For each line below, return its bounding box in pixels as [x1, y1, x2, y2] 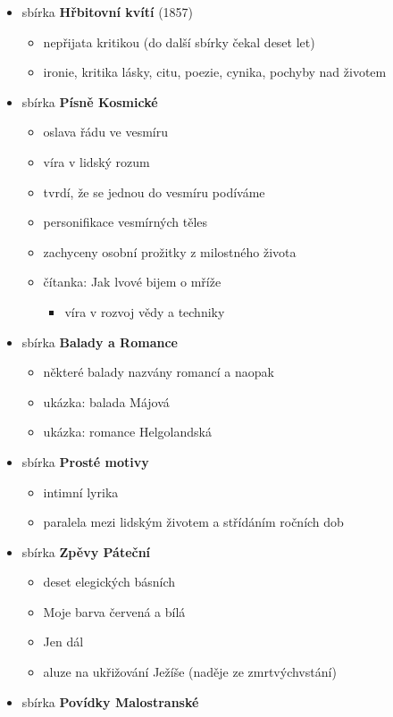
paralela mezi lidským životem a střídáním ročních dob [43, 513, 344, 531]
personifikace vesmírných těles [43, 213, 208, 231]
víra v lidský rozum [43, 152, 150, 171]
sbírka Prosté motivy [21, 452, 149, 471]
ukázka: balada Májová [43, 392, 170, 411]
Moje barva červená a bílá [43, 602, 186, 621]
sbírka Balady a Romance [21, 332, 178, 351]
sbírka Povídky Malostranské [21, 692, 199, 711]
